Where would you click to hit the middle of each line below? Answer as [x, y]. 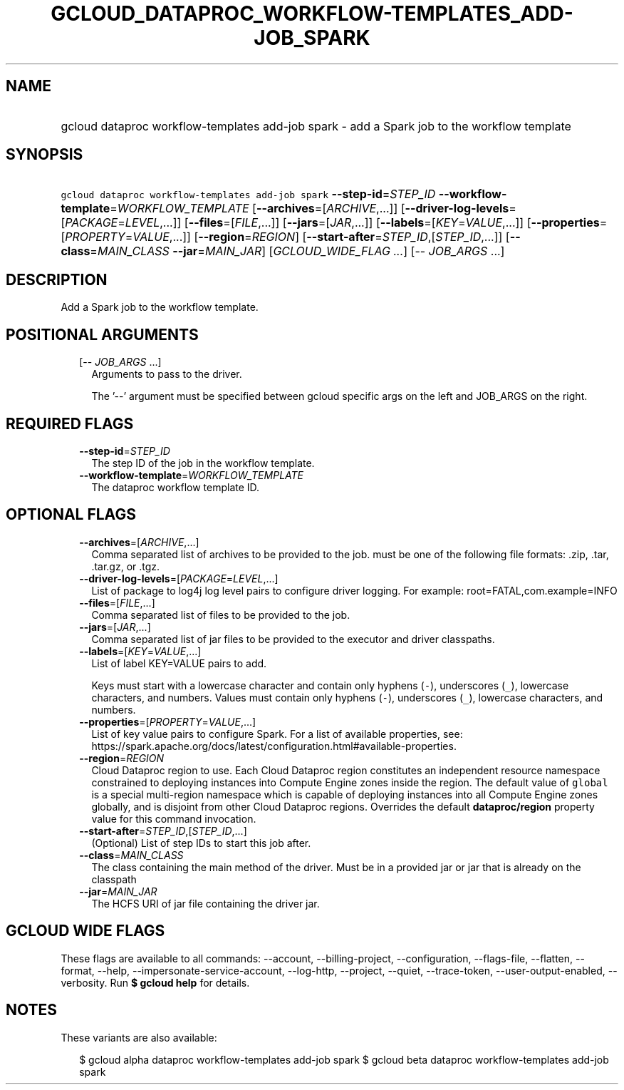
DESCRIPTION [57, 279]
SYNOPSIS [45, 155]
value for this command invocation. [174, 818]
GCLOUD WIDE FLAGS [85, 931]
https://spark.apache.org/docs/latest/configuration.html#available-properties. [274, 746]
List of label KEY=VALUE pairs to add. [179, 663]
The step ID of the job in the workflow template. [203, 463]
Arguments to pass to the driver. [167, 374]
